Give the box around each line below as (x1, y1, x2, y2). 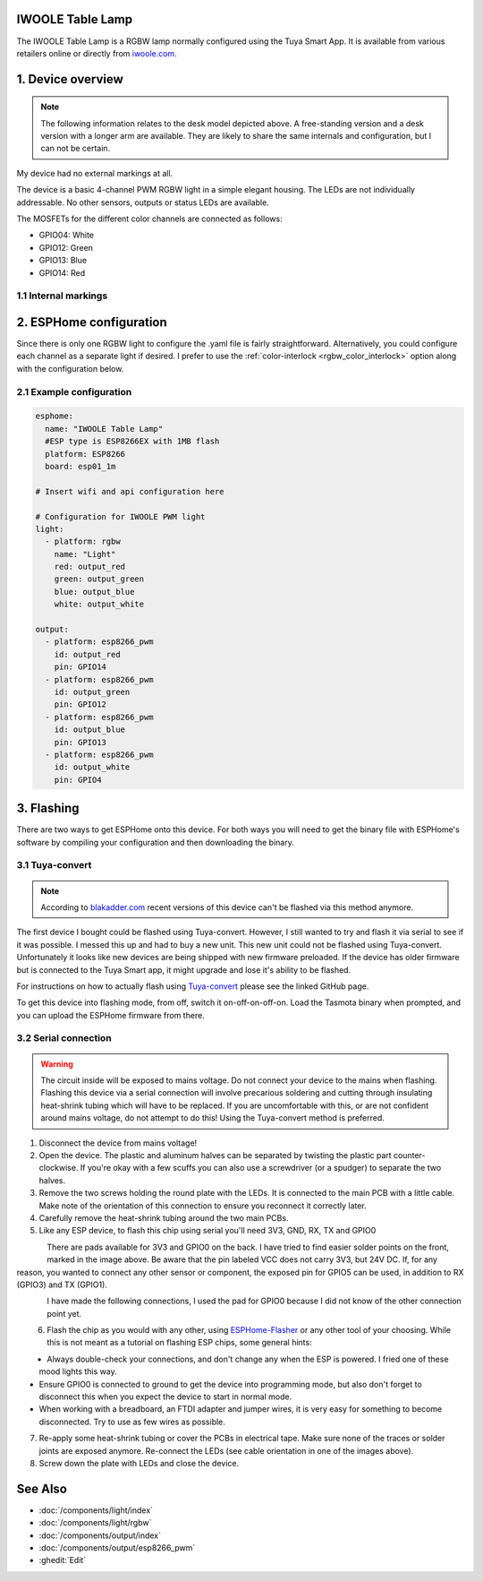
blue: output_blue (54, 587, 135, 597)
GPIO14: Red (38, 267, 86, 278)
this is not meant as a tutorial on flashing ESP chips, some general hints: (47, 1337, 312, 1348)
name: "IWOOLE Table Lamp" (45, 424, 164, 434)
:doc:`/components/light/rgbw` (38, 1517, 152, 1528)
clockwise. (38, 1163, 79, 1173)
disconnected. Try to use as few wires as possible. (38, 1416, 225, 1427)
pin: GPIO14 (54, 662, 107, 672)
